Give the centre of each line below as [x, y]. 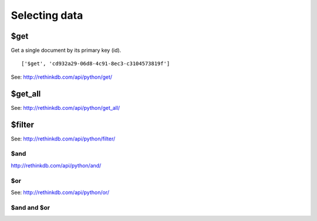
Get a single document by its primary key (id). [66, 51]
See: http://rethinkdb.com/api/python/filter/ [63, 139]
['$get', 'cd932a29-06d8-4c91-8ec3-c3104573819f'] [96, 64]
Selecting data [47, 15]
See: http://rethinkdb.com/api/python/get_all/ [65, 108]
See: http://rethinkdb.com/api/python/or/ [60, 192]
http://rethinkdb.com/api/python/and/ [56, 165]
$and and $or [30, 207]
